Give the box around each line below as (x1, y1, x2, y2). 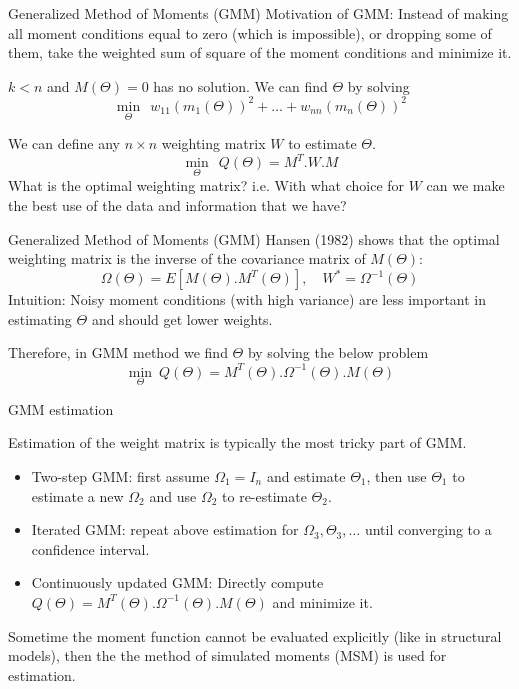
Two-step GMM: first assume (31, 465, 210, 486)
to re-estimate (222, 485, 307, 506)
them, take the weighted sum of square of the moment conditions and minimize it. (8, 42, 512, 63)
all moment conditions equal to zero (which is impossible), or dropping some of (8, 22, 492, 43)
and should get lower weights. (91, 308, 273, 329)
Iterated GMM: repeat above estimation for (31, 519, 299, 540)
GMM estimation (8, 398, 114, 419)
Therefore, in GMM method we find (8, 342, 228, 363)
